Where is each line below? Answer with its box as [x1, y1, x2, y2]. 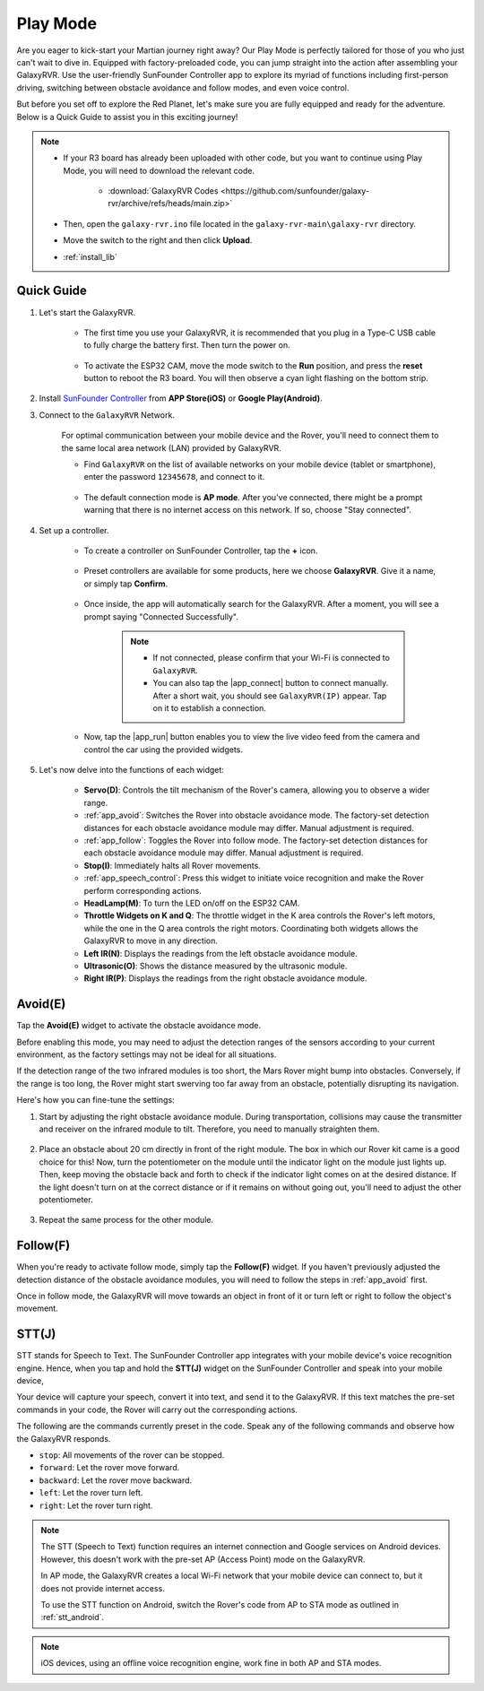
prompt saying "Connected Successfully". [83, 611, 239, 622]
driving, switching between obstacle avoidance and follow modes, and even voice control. [16, 82, 350, 93]
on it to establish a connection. [152, 702, 266, 713]
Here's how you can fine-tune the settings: [16, 1095, 175, 1106]
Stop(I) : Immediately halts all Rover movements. [83, 860, 262, 871]
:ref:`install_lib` [63, 251, 118, 262]
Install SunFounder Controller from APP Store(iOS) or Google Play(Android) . [39, 393, 323, 403]
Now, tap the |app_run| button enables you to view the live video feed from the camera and [83, 732, 420, 742]
